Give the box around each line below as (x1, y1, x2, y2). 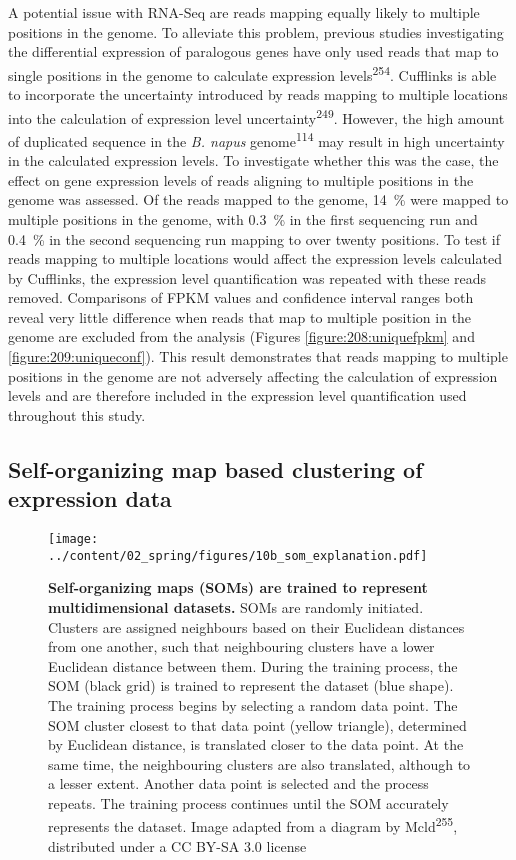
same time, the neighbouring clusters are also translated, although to (48, 753, 471, 774)
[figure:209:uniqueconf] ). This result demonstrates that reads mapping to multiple (8, 346, 508, 367)
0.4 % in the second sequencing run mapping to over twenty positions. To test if (8, 228, 500, 249)
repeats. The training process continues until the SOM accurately (48, 792, 449, 813)
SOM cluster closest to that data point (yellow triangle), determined (48, 714, 467, 735)
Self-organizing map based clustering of (8, 453, 423, 484)
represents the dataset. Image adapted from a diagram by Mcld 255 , (48, 813, 458, 837)
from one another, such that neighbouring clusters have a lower (48, 636, 435, 657)
